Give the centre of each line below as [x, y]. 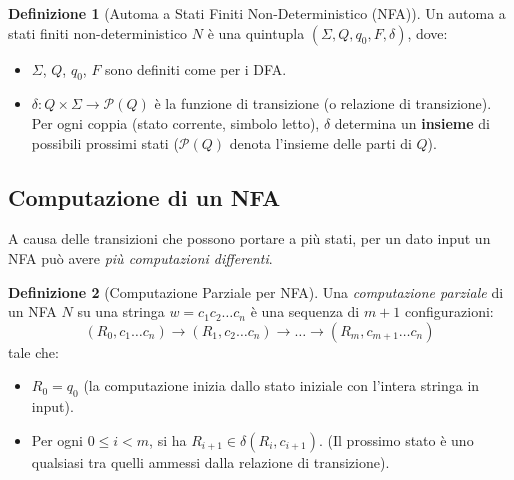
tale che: [33, 351]
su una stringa [121, 311]
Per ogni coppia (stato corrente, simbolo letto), [175, 122]
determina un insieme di [412, 122]
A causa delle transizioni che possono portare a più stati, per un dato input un [249, 238]
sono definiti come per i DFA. [196, 68]
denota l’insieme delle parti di [320, 142]
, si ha [168, 439]
